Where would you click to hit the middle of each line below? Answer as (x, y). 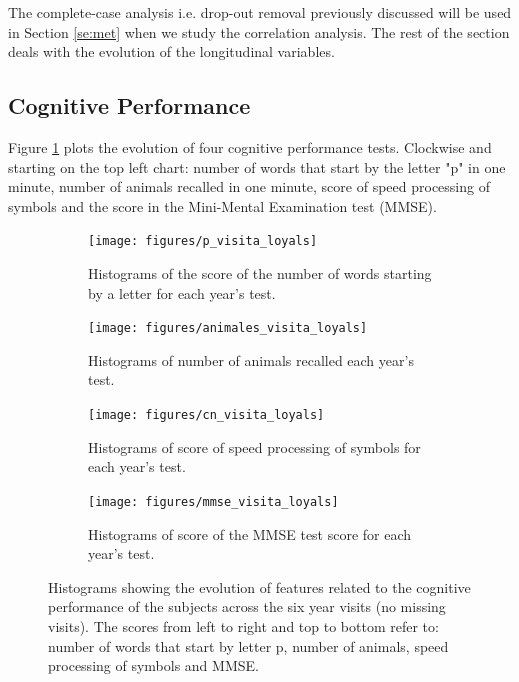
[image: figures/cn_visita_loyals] (206, 415)
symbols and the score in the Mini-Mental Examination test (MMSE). (222, 205)
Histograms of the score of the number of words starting (260, 273)
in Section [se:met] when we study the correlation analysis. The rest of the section (259, 31)
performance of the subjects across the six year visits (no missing (247, 606)
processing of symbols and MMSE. (153, 665)
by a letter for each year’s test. (182, 292)
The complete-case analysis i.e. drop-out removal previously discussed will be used (260, 12)
